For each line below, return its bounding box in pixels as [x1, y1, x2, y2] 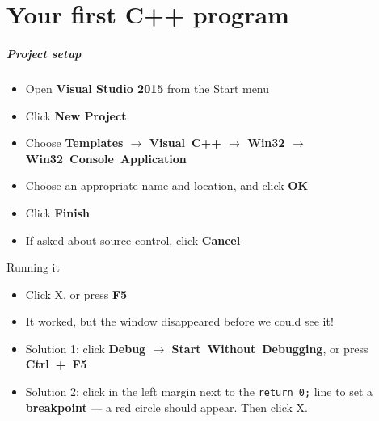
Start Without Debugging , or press [171, 339, 368, 356]
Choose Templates [25, 134, 124, 151]
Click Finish [25, 204, 90, 221]
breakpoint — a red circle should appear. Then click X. [25, 398, 308, 415]
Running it [6, 259, 60, 276]
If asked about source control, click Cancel [25, 231, 241, 248]
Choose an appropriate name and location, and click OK [25, 177, 309, 194]
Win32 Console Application [25, 149, 187, 166]
